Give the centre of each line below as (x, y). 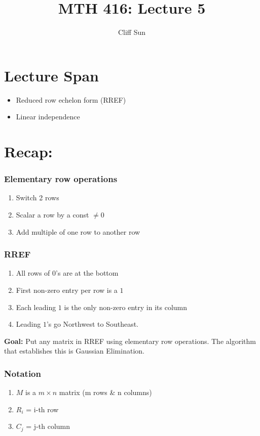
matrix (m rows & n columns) (105, 392)
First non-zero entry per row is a (67, 290)
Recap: (28, 151)
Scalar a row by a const (52, 215)
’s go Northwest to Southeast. (92, 324)
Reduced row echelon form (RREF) (71, 99)
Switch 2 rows (38, 198)
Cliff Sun (132, 32)
